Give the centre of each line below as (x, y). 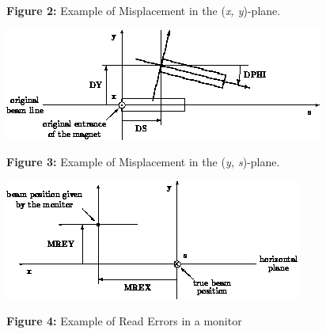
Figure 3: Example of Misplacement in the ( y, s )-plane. (143, 162)
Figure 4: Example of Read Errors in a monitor (124, 321)
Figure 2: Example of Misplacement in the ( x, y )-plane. (144, 10)
